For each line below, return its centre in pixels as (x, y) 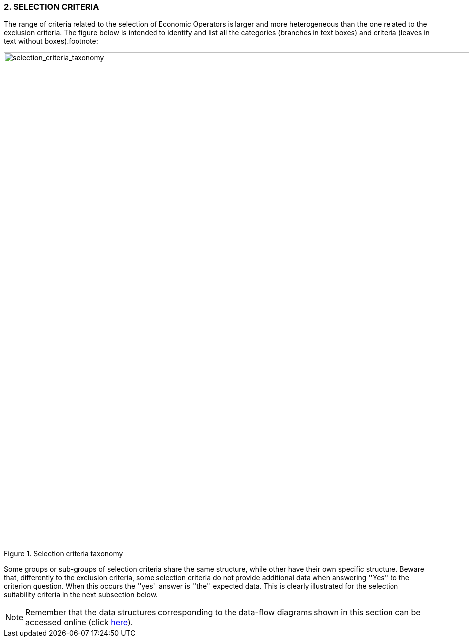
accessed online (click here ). (79, 622)
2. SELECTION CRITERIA (52, 7)
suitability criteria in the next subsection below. (81, 595)
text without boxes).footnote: (51, 41)
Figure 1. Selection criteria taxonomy (64, 554)
